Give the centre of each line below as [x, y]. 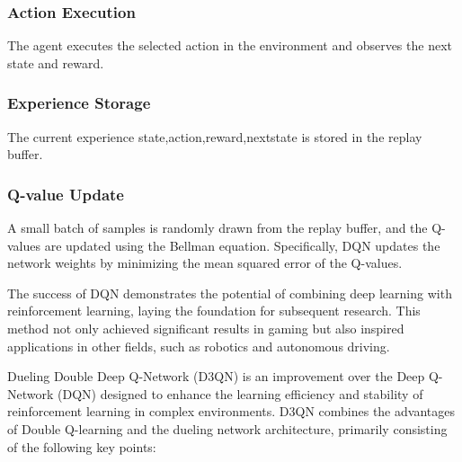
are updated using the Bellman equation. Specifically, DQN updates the [242, 245]
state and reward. [56, 62]
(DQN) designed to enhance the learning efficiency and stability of [240, 393]
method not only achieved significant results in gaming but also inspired [206, 328]
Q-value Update [66, 194]
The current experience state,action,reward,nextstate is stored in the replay [215, 136]
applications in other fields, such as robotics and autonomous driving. [199, 346]
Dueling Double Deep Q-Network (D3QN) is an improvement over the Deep [216, 376]
